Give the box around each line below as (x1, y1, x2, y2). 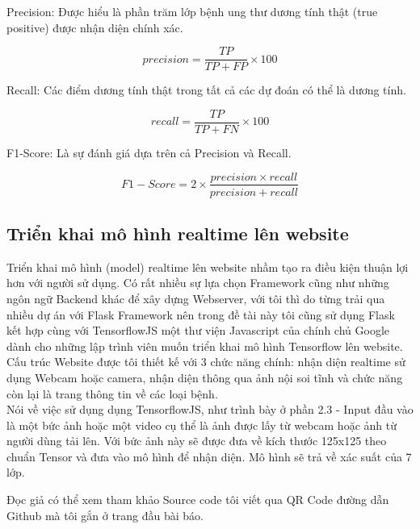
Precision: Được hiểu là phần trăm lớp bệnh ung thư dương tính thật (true (6, 3, 378, 19)
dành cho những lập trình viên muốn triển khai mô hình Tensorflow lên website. (6, 337, 403, 354)
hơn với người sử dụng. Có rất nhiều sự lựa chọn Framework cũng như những (6, 274, 389, 291)
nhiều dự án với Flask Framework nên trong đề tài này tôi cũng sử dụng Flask (6, 306, 395, 323)
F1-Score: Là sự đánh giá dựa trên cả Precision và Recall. (6, 144, 292, 160)
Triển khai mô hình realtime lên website (6, 220, 349, 245)
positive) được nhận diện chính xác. (6, 19, 183, 35)
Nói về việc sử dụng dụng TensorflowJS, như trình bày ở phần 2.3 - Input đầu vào (6, 401, 414, 418)
